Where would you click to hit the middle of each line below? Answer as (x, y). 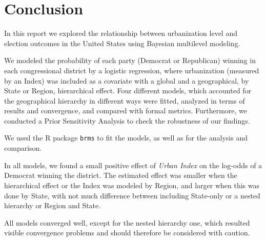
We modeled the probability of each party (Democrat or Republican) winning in (130, 60)
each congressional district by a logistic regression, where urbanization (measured (132, 70)
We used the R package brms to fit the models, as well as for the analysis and (126, 138)
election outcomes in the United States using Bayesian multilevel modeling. (122, 43)
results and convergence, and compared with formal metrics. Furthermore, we (126, 111)
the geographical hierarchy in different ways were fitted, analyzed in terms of (125, 100)
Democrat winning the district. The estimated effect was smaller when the (121, 175)
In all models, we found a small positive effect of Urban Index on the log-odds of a (133, 165)
